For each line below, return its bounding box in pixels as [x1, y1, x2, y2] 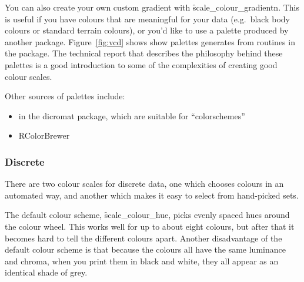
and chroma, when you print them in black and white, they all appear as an [5, 254, 279, 267]
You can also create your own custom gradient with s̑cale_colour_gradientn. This [5, 1, 299, 13]
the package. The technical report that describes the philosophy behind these [5, 47, 283, 59]
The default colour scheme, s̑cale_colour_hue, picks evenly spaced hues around [5, 209, 290, 221]
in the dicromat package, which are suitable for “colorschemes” [18, 109, 245, 122]
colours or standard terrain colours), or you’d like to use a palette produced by [5, 24, 289, 36]
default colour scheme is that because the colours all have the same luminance [5, 243, 286, 256]
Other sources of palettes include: [5, 90, 125, 102]
